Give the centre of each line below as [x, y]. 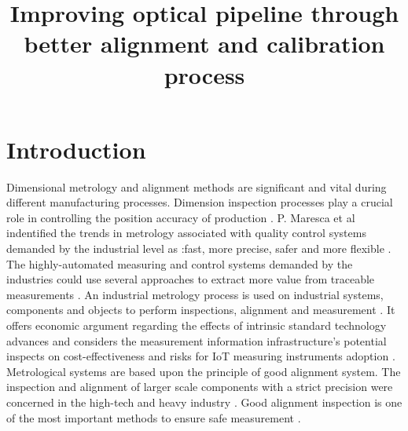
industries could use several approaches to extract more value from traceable [191, 279]
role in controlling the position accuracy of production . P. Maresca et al [181, 217]
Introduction [76, 149]
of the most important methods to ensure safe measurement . [154, 417]
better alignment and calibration [204, 44]
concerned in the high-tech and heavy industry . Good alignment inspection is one [204, 402]
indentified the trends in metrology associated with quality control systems [186, 233]
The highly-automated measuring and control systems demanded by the [180, 263]
